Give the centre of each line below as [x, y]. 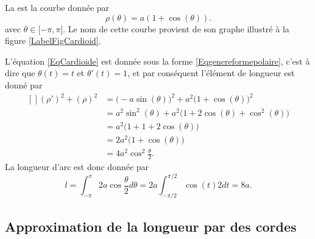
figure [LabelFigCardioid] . [53, 41]
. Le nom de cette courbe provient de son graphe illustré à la [176, 28]
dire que [20, 73]
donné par [24, 84]
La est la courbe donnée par [57, 7]
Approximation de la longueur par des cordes [151, 226]
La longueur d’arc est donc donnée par [77, 167]
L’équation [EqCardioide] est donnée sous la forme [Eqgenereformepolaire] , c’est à [157, 61]
